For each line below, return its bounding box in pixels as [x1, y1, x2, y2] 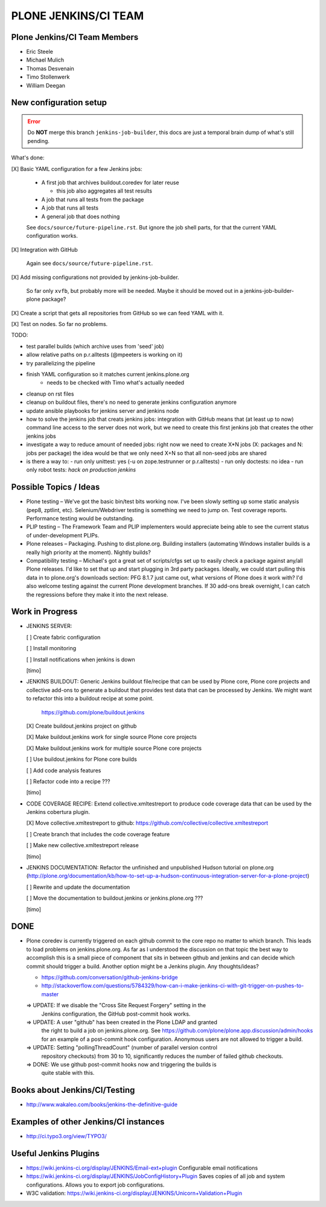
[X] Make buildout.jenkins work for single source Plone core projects [26, 734, 197, 741]
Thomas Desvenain [26, 65, 75, 72]
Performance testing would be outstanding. [26, 515, 135, 522]
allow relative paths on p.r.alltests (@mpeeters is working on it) [26, 351, 183, 359]
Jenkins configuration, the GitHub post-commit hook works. [41, 1010, 191, 1017]
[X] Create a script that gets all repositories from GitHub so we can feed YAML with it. [11, 309, 224, 316]
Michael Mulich [26, 56, 65, 63]
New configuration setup [11, 97, 107, 108]
